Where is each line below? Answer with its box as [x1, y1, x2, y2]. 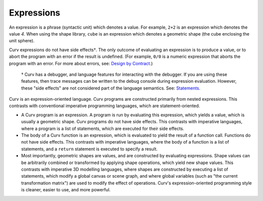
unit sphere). [9, 38, 35, 44]
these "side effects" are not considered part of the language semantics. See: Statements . [21, 85, 201, 91]
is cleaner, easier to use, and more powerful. [21, 187, 111, 193]
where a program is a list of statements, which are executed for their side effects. [21, 126, 185, 131]
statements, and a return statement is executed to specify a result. [21, 146, 158, 152]
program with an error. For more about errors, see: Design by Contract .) [9, 60, 153, 66]
